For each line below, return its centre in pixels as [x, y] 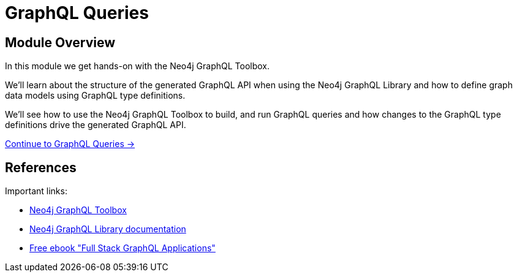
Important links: [36, 191]
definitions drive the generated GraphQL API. [96, 125]
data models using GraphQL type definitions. [95, 96]
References [41, 167]
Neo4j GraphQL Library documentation [108, 229]
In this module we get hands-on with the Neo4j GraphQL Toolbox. [138, 66]
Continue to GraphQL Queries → [70, 144]
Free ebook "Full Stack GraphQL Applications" [123, 248]
